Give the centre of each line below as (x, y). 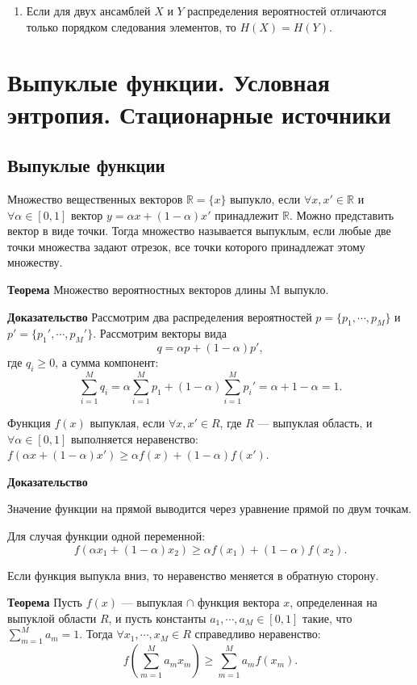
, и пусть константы (157, 618)
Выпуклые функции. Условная (169, 82)
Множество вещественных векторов (95, 198)
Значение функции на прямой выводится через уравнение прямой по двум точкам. (210, 508)
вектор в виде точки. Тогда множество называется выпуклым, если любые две (199, 231)
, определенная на (334, 602)
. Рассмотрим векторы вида (160, 333)
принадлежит (247, 214)
